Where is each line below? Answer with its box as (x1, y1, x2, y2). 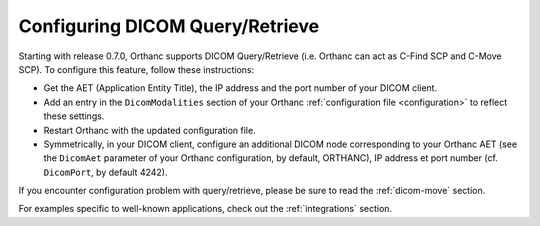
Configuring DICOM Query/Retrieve (18, 15, 320, 37)
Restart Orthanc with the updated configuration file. (43, 124, 256, 136)
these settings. (43, 110, 105, 122)
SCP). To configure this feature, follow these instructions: (18, 63, 255, 75)
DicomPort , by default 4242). (43, 166, 168, 178)
